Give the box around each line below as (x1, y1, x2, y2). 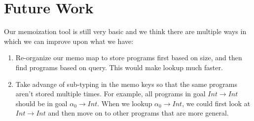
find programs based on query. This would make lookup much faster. (15, 62, 223, 72)
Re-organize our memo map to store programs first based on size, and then (15, 52, 242, 63)
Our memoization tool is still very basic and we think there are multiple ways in (4, 26, 247, 37)
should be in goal (15, 98, 68, 108)
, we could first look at (182, 98, 251, 108)
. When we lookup (97, 98, 152, 108)
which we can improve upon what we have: (4, 36, 134, 46)
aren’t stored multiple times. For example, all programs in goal (15, 88, 206, 99)
